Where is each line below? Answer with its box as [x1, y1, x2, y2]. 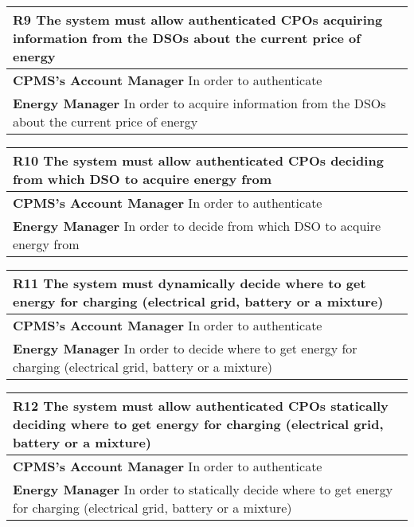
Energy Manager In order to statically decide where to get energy [13, 480, 393, 498]
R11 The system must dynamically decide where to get [13, 274, 366, 292]
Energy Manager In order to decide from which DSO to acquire [13, 217, 381, 235]
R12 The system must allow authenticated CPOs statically [13, 396, 389, 415]
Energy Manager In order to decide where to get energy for [13, 339, 357, 357]
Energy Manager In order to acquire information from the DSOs [13, 94, 386, 112]
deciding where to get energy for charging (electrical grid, [13, 415, 384, 433]
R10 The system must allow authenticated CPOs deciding [13, 151, 384, 170]
